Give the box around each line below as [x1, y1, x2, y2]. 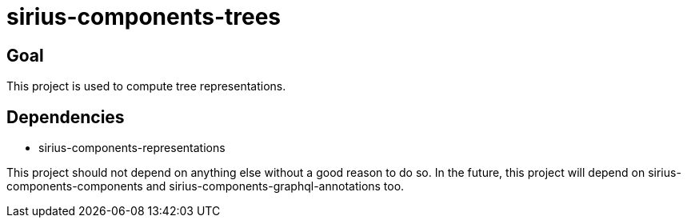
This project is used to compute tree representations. [6, 79, 286, 94]
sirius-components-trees [6, 3, 281, 30]
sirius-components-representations [38, 141, 226, 155]
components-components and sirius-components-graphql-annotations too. [6, 179, 405, 194]
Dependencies [6, 106, 125, 127]
